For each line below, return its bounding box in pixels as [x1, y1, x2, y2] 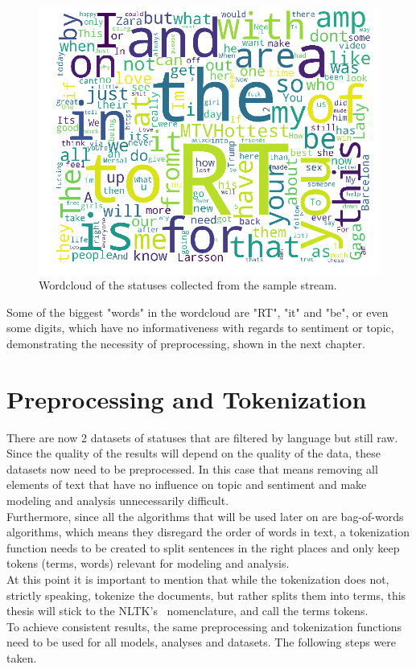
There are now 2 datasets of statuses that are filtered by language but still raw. [6, 429, 398, 445]
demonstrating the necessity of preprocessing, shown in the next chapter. [6, 334, 365, 351]
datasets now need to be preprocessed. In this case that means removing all [6, 460, 378, 477]
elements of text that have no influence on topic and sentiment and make [6, 476, 367, 493]
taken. [6, 650, 37, 666]
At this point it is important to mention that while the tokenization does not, [6, 571, 389, 588]
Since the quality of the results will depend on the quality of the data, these [6, 445, 381, 462]
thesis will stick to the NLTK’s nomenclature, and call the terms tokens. [6, 602, 369, 619]
